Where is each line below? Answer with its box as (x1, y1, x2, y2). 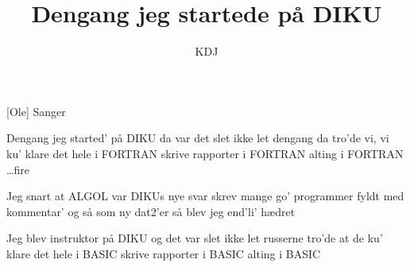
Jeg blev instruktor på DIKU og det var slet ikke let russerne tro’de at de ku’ (6, 230, 383, 246)
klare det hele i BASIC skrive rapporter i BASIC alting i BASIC (6, 245, 321, 261)
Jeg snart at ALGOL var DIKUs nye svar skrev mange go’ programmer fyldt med (6, 188, 404, 204)
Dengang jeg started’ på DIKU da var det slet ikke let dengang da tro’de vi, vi (6, 130, 389, 146)
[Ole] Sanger (6, 103, 66, 119)
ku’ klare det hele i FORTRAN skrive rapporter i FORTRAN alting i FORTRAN (6, 145, 404, 161)
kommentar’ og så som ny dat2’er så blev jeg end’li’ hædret (6, 203, 296, 219)
